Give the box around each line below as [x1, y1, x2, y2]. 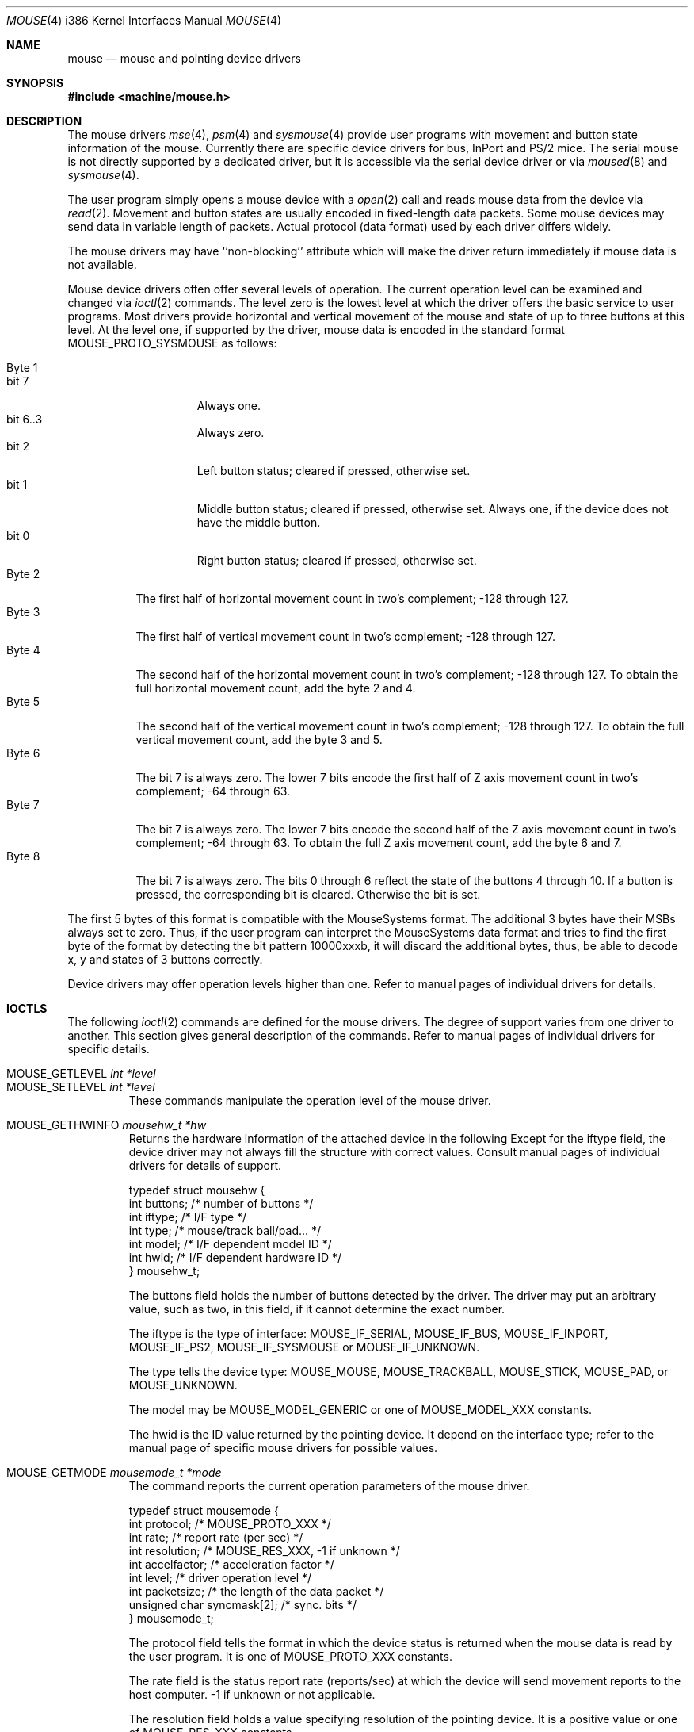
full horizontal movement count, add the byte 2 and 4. [135, 681, 416, 695]
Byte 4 [6, 643, 40, 657]
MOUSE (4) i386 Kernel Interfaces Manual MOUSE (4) [6, 13, 282, 27]
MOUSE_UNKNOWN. [128, 1378, 238, 1392]
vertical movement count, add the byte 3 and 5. [135, 733, 383, 746]
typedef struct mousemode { [128, 1504, 279, 1517]
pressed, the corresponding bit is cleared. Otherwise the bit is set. [135, 887, 481, 901]
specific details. [67, 1042, 150, 1056]
